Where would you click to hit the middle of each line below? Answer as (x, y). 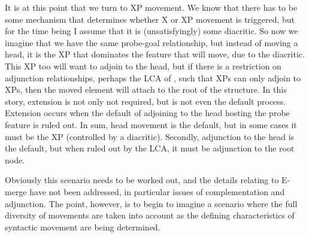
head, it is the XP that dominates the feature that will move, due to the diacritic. (155, 54)
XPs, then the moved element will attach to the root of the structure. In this (146, 89)
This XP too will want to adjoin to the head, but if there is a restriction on (143, 66)
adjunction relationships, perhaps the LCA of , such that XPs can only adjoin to (153, 78)
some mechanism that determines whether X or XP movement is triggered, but (150, 19)
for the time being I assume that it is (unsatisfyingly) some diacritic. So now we (152, 31)
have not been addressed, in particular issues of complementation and (157, 191)
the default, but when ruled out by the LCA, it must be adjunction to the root (150, 148)
